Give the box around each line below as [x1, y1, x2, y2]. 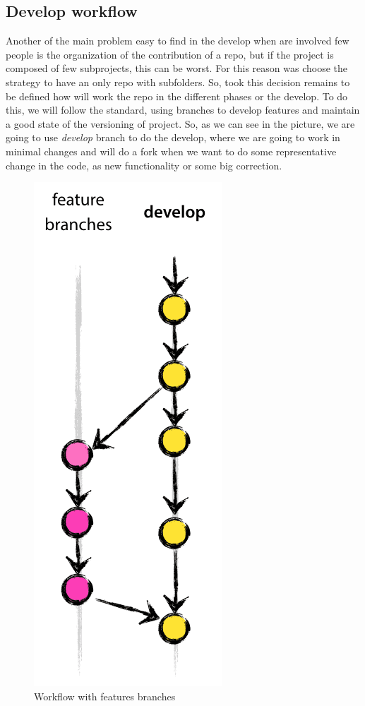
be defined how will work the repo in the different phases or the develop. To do [6, 88, 348, 103]
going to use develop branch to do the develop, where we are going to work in [6, 130, 340, 145]
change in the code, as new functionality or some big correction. [6, 157, 282, 172]
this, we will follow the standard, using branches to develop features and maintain [6, 102, 360, 117]
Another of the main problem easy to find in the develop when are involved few [6, 33, 349, 48]
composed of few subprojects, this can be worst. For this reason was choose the [6, 61, 347, 76]
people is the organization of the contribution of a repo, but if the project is [6, 47, 334, 61]
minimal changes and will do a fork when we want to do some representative [6, 143, 337, 158]
